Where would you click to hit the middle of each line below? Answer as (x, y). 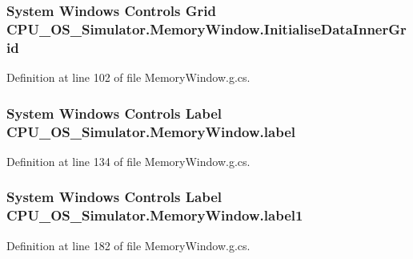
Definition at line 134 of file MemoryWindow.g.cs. (128, 161)
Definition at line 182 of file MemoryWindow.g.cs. (128, 245)
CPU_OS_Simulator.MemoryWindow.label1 (155, 215)
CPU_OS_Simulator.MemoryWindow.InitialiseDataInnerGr (206, 28)
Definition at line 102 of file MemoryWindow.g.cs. (128, 77)
